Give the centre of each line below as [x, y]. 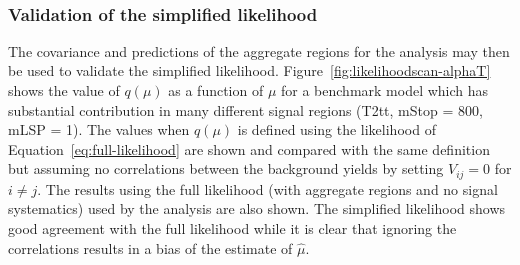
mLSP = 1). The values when [99, 129]
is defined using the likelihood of [336, 129]
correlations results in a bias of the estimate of [150, 247]
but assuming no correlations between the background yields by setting [226, 168]
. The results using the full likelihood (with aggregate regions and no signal [267, 188]
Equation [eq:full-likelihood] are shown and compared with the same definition [249, 148]
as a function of [216, 90]
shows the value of [64, 90]
